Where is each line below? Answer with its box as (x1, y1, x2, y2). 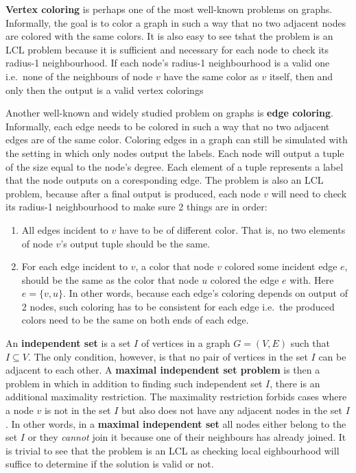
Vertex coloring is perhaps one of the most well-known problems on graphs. (5, 2, 333, 16)
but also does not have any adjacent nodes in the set (121, 403, 342, 417)
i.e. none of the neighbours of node (5, 69, 153, 83)
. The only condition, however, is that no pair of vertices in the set (28, 349, 308, 363)
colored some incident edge (224, 259, 337, 274)
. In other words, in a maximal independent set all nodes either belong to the (5, 416, 346, 430)
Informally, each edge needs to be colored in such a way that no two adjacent (5, 119, 330, 133)
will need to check (271, 186, 347, 200)
